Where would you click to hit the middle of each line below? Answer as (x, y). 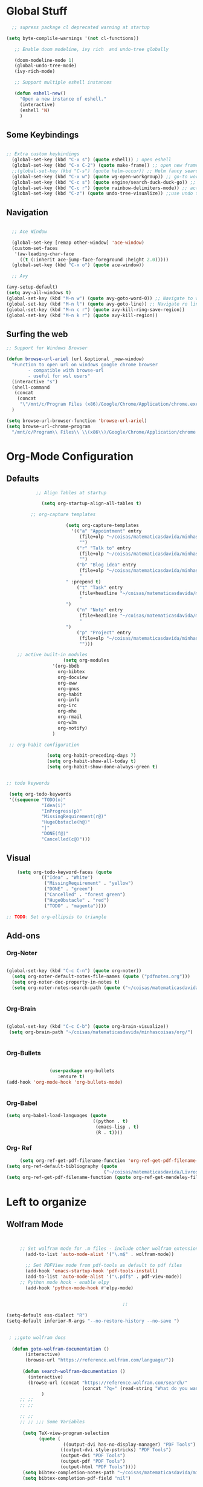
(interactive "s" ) (35, 381)
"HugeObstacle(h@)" (66, 822)
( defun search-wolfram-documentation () (74, 1372)
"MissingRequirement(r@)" (74, 817)
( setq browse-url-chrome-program (48, 426)
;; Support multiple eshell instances (63, 82)
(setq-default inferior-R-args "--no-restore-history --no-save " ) (93, 1321)
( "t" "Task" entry (99, 587)
